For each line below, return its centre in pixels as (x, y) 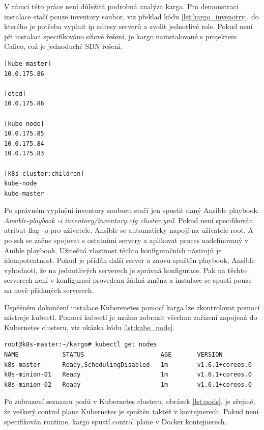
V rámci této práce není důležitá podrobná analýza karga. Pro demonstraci (121, 6)
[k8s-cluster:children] (44, 173)
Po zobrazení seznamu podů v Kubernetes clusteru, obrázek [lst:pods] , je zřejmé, (130, 401)
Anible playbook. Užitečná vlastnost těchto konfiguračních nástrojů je (113, 250)
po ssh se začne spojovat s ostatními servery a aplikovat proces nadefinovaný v (126, 240)
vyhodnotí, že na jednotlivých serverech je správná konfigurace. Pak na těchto (125, 270)
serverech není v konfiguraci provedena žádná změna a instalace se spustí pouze (128, 280)
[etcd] (15, 93)
